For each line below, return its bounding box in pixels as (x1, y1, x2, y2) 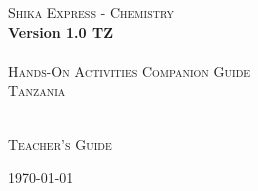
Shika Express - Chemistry (8, 2, 174, 22)
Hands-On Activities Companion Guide (8, 60, 251, 81)
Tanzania (8, 80, 66, 101)
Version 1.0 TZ (8, 21, 113, 42)
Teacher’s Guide (8, 133, 112, 154)
